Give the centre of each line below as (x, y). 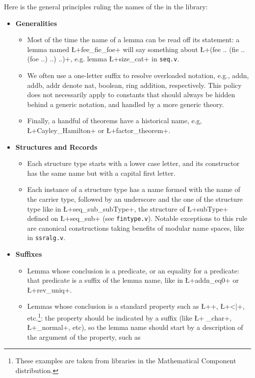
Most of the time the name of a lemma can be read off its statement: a (133, 40)
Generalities (36, 23)
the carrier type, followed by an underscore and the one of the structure (135, 199)
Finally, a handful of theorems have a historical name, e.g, (115, 121)
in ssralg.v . (46, 237)
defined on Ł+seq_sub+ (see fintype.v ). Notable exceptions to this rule (137, 218)
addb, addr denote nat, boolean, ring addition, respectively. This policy (134, 85)
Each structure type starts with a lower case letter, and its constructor (133, 163)
